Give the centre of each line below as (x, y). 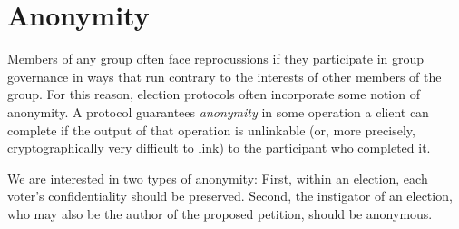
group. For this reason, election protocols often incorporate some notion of (214, 94)
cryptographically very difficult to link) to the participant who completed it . (219, 148)
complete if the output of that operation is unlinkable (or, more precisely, (211, 129)
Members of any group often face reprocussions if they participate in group (216, 59)
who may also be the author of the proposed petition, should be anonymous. (220, 213)
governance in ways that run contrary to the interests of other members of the (225, 76)
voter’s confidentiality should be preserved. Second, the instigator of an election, (230, 196)
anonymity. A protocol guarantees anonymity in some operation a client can (218, 111)
